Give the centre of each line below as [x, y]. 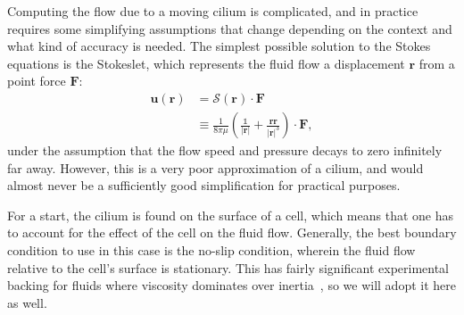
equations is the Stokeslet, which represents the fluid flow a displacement [206, 63]
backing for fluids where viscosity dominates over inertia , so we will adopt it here [232, 285]
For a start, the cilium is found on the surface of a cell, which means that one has [231, 215]
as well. [27, 302]
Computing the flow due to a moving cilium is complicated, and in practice [213, 11]
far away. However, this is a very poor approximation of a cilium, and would [215, 167]
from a [437, 63]
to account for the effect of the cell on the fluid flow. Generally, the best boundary [232, 232]
